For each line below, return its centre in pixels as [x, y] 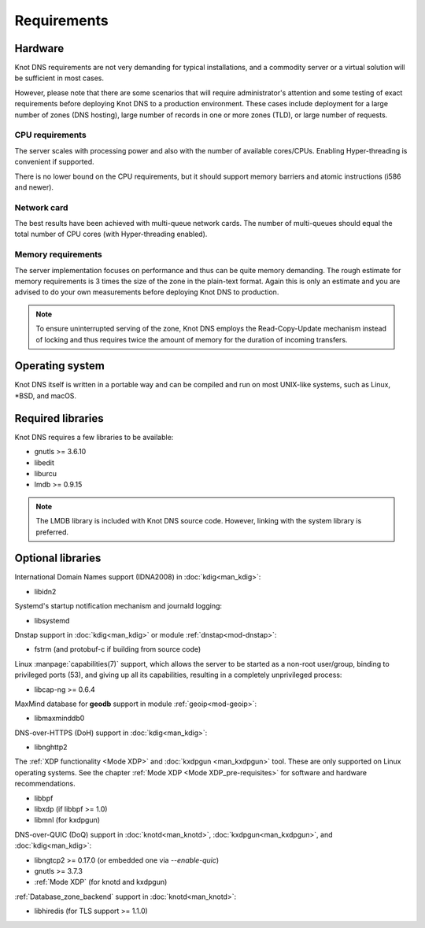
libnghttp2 [51, 747]
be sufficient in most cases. [59, 78]
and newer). [34, 187]
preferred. [52, 532]
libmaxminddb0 [59, 718]
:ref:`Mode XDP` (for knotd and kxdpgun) [101, 882]
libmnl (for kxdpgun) [67, 820]
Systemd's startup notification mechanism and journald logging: [118, 606]
